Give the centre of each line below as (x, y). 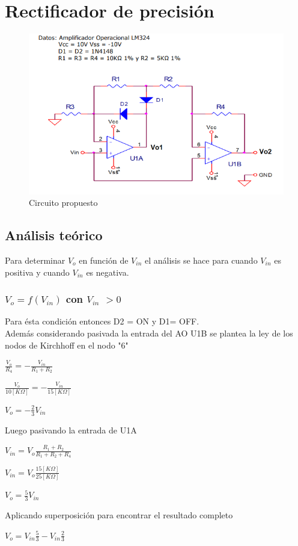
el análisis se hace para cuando (201, 260)
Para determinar (35, 260)
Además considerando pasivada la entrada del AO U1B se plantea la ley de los (149, 333)
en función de (104, 260)
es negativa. (108, 272)
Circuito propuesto (63, 203)
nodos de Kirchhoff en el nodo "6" (67, 345)
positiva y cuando (37, 272)
